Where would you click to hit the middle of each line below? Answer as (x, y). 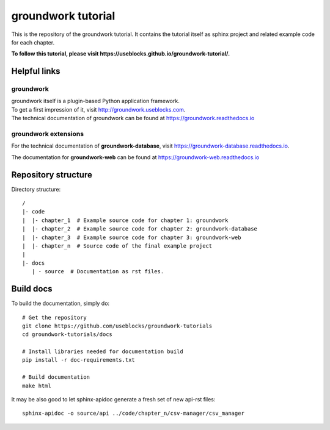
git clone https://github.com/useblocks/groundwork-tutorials (117, 326)
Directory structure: (36, 189)
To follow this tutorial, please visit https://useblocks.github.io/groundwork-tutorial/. (121, 54)
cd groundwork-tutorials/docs (68, 335)
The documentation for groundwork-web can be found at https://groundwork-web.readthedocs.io (135, 157)
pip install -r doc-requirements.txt (79, 360)
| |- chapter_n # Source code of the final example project (117, 246)
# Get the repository (54, 317)
